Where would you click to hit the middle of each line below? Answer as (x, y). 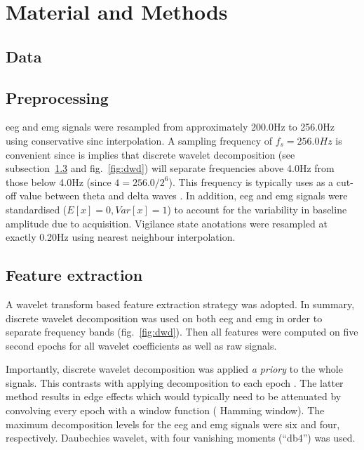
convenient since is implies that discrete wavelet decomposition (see (150, 154)
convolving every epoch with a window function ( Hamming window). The (165, 410)
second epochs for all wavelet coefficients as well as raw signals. (141, 345)
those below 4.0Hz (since (59, 181)
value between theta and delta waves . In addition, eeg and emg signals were (183, 196)
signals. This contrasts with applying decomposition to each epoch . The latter (175, 382)
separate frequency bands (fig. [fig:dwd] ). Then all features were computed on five (182, 332)
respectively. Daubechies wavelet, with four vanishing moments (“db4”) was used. (181, 438)
